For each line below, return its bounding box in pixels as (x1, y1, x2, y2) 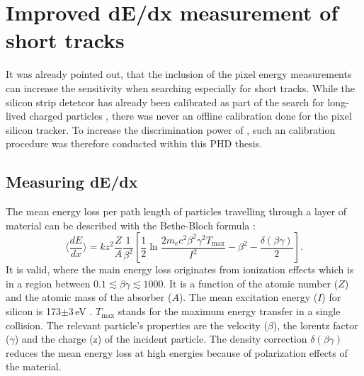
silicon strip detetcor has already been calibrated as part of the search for (6, 94, 324, 109)
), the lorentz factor (273, 317, 358, 332)
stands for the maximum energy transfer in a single (118, 304, 341, 319)
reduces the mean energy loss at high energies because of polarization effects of (6, 345, 348, 360)
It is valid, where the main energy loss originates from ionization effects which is (6, 262, 354, 277)
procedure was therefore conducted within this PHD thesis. (6, 136, 263, 151)
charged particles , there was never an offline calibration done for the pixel (29, 108, 352, 123)
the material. (6, 359, 62, 374)
